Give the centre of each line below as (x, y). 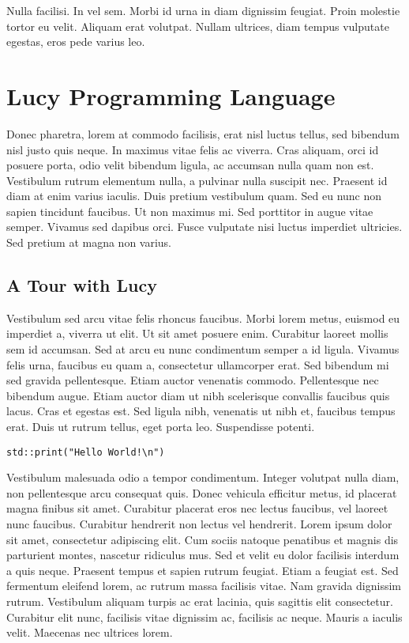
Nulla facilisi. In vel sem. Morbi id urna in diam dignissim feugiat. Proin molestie (203, 10)
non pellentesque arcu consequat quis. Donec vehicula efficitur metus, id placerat (202, 492)
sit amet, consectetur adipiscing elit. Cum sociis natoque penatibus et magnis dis (203, 539)
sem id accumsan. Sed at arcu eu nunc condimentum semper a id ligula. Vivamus (203, 349)
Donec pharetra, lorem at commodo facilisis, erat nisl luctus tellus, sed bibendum (203, 133)
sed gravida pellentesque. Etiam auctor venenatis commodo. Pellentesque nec (193, 380)
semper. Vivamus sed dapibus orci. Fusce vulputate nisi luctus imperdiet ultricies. (204, 227)
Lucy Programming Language (171, 95)
